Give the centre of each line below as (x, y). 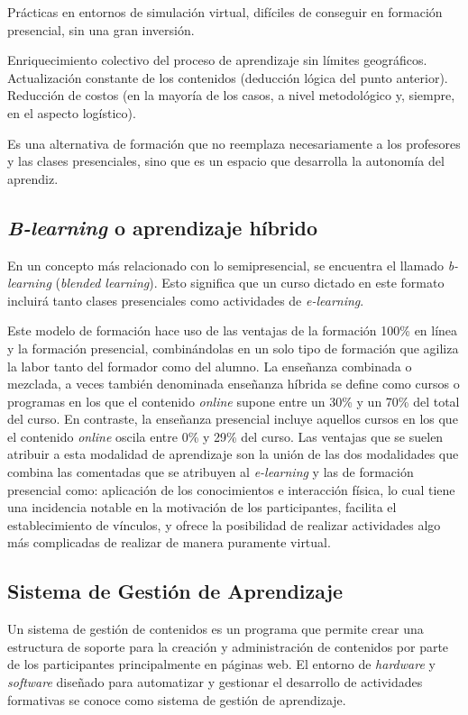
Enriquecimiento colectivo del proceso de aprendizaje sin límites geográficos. (217, 60)
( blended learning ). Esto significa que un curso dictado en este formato (250, 283)
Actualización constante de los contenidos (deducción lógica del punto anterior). (228, 77)
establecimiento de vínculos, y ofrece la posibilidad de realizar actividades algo (224, 524)
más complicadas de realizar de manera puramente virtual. (169, 542)
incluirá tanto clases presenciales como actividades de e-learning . (186, 300)
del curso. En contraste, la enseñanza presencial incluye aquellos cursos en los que (233, 419)
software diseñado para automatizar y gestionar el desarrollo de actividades (215, 682)
